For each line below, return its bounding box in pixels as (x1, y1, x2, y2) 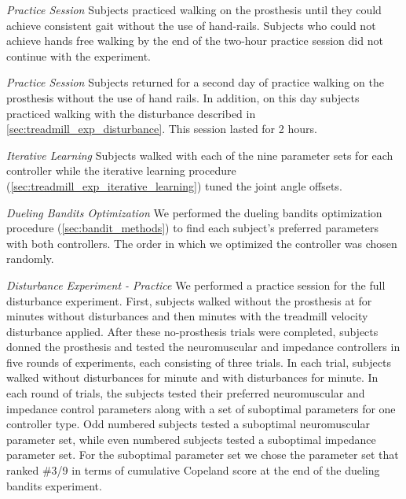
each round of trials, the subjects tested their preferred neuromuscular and (6, 385, 365, 401)
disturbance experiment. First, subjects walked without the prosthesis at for (6, 292, 372, 309)
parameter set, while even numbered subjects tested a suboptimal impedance (6, 431, 376, 447)
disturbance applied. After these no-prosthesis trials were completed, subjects (6, 323, 379, 339)
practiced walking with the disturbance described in (6, 105, 256, 121)
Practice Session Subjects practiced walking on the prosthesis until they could (6, 2, 382, 17)
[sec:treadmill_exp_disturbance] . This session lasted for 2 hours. (6, 120, 317, 137)
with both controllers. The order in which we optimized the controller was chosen (6, 235, 397, 251)
